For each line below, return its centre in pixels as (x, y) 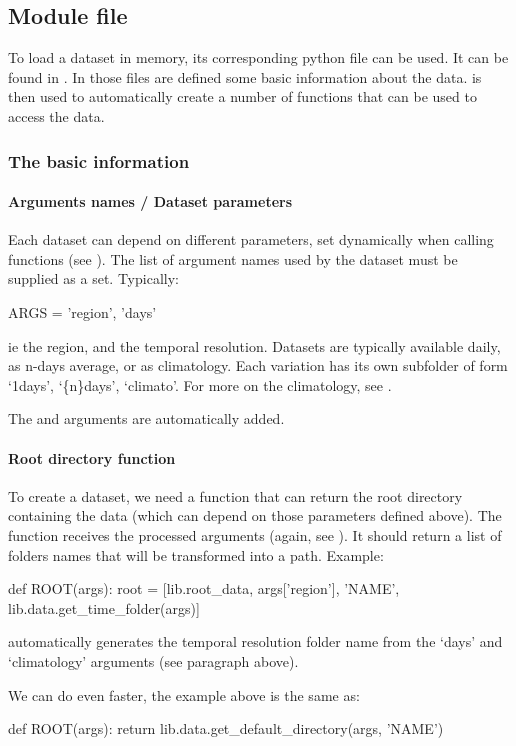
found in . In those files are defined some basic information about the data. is (245, 76)
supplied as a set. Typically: (93, 278)
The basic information (99, 160)
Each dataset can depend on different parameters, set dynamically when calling (251, 239)
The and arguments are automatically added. (146, 418)
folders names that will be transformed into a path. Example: (196, 554)
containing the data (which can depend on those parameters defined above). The (255, 515)
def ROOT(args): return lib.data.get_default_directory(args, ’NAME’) (226, 728)
